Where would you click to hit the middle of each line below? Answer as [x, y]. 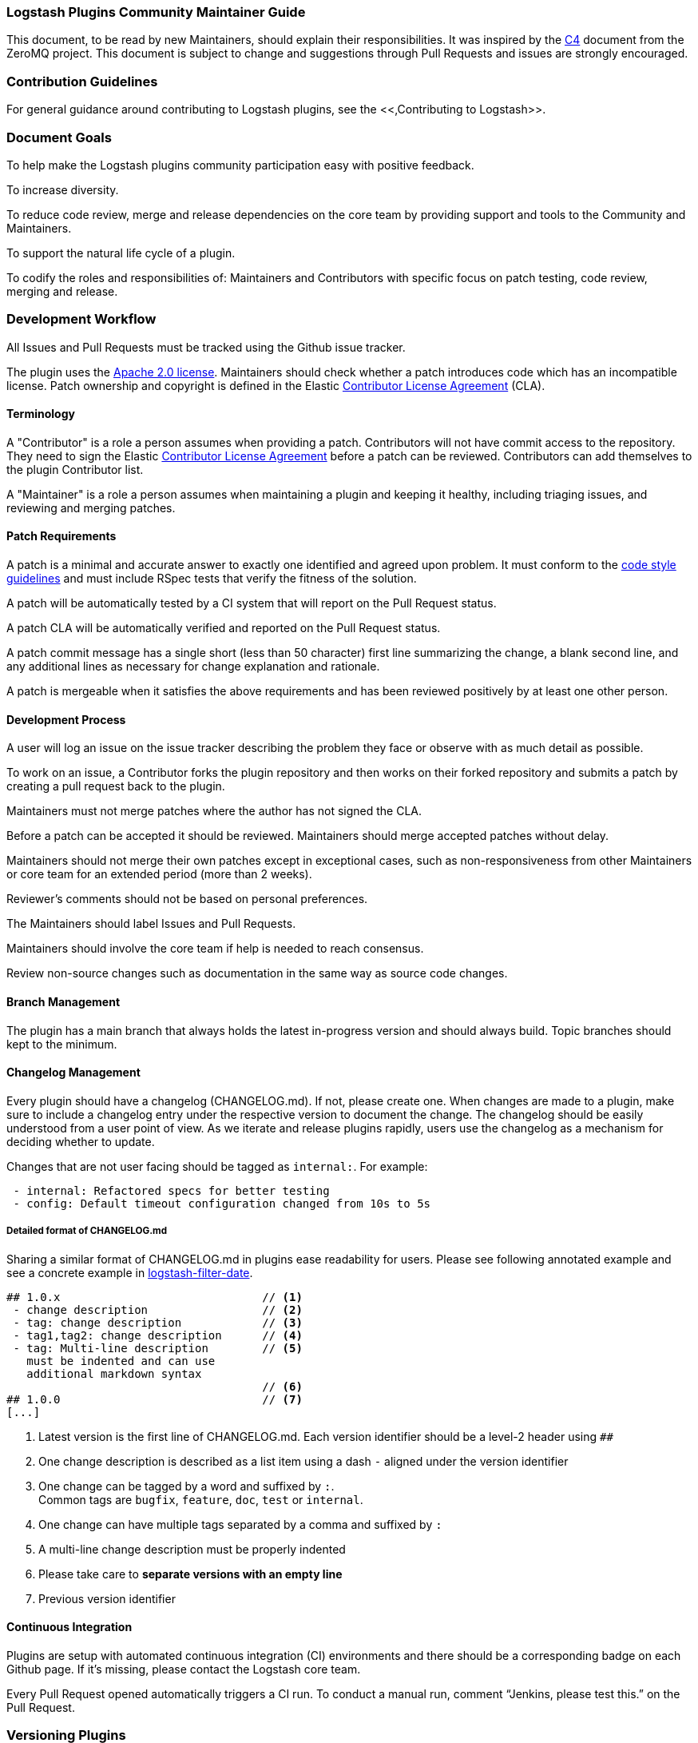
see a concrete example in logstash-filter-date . [130, 1272]
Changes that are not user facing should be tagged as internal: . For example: [217, 1166]
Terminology [41, 414]
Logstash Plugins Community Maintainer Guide [156, 12]
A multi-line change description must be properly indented [192, 1549]
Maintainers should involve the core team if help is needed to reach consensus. [215, 949]
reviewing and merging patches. [91, 507]
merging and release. [62, 291]
